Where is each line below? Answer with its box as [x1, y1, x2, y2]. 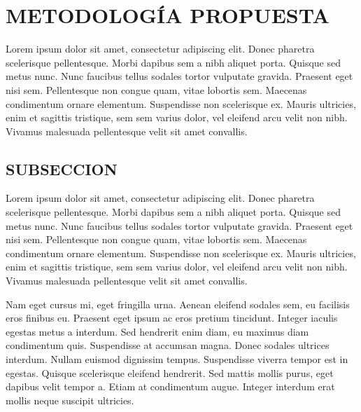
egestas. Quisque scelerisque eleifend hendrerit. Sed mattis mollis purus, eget [6, 365, 334, 380]
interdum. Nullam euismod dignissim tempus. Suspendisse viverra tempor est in [6, 352, 348, 366]
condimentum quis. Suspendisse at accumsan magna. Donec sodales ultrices [6, 338, 330, 352]
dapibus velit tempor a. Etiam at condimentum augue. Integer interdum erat [6, 379, 335, 394]
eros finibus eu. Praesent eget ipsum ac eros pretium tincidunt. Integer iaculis [6, 310, 338, 325]
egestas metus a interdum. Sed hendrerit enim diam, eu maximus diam [6, 324, 309, 338]
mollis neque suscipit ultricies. [6, 392, 134, 407]
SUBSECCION [6, 158, 118, 179]
